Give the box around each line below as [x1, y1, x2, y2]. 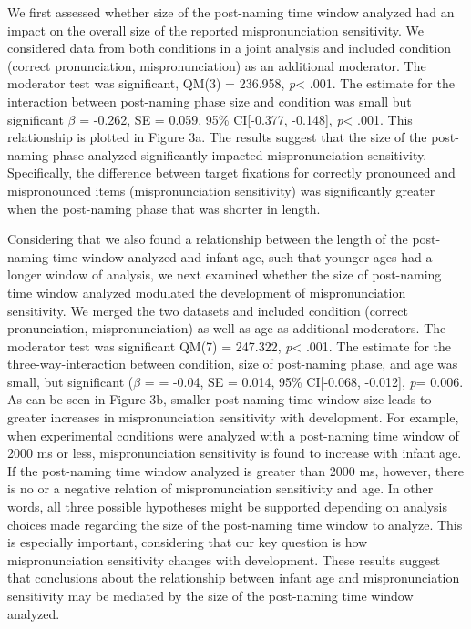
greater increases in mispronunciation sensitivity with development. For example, [7, 408, 459, 427]
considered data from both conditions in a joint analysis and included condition [7, 38, 451, 57]
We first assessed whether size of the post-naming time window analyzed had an [7, 3, 455, 21]
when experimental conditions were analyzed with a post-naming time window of [7, 425, 459, 444]
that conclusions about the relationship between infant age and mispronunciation [7, 568, 460, 587]
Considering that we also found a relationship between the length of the [7, 229, 408, 249]
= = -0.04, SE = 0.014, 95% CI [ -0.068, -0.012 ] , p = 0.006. [144, 371, 464, 391]
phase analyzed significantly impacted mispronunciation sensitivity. [52, 145, 427, 164]
